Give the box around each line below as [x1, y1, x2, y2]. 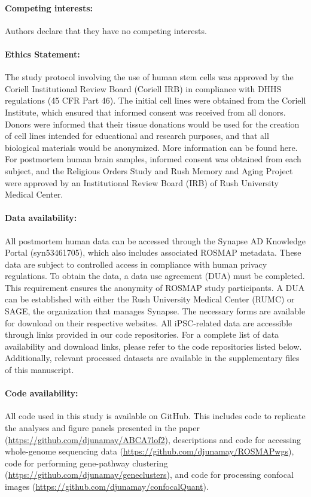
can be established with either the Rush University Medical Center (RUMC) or [5, 293, 295, 305]
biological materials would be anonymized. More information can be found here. [5, 141, 298, 153]
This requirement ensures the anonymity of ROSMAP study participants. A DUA [5, 281, 305, 293]
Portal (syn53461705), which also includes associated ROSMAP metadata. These [5, 246, 301, 259]
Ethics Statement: [5, 47, 80, 60]
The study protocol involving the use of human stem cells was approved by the [5, 71, 294, 83]
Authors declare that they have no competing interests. [5, 24, 207, 37]
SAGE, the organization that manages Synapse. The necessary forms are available [5, 305, 306, 317]
